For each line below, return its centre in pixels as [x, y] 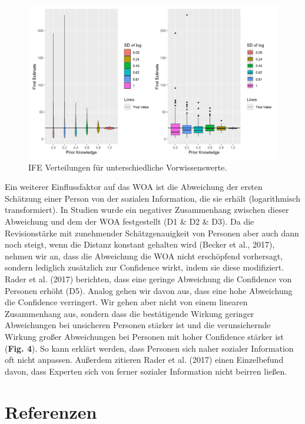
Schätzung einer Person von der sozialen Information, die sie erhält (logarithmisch [153, 198]
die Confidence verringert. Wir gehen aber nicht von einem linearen [126, 302]
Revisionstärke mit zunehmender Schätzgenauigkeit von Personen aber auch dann [152, 233]
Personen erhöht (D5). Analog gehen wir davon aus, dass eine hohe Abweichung [149, 290]
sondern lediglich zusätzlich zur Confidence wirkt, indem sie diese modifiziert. [145, 267]
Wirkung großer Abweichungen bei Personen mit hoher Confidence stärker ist [144, 336]
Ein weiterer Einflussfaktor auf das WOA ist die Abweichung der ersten [134, 187]
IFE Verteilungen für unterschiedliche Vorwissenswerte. [128, 167]
